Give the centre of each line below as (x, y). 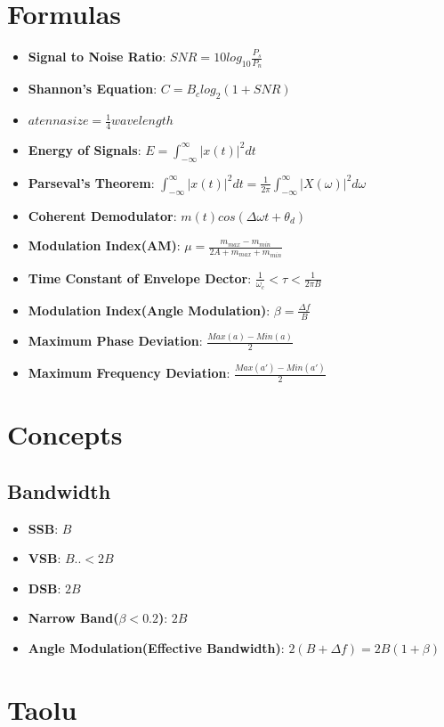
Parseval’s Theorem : (91, 182)
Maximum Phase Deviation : (115, 341)
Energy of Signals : (85, 149)
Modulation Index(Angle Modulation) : (149, 310)
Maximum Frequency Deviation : (129, 373)
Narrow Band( (73, 618)
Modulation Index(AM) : (104, 245)
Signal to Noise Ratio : (97, 57)
